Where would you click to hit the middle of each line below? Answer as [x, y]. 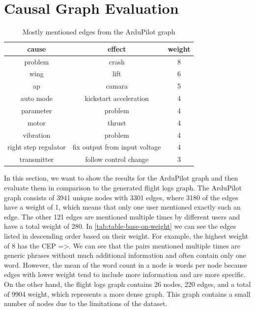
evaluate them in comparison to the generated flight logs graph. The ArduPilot [123, 187]
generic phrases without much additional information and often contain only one [125, 255]
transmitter [37, 159]
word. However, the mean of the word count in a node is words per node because [126, 264]
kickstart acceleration [117, 98]
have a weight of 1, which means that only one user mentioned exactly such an [122, 207]
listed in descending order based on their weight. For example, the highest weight [126, 235]
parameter [37, 110]
